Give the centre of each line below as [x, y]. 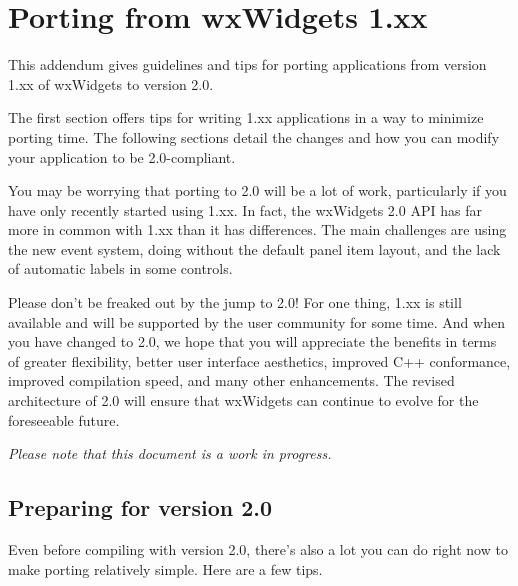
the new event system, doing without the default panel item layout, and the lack [254, 248]
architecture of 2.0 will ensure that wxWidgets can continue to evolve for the [243, 400]
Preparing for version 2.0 [140, 507]
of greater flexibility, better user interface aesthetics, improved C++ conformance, [259, 360]
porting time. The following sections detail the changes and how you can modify [254, 136]
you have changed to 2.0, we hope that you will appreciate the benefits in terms [252, 341]
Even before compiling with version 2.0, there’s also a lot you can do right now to [258, 549]
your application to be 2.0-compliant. [122, 156]
